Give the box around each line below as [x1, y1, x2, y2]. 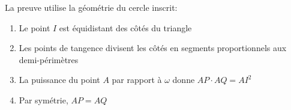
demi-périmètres [19, 53, 79, 66]
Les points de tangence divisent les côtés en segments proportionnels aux [19, 41, 287, 54]
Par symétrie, [19, 93, 68, 106]
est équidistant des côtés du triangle [59, 21, 192, 34]
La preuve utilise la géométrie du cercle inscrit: [5, 1, 178, 13]
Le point [19, 21, 50, 34]
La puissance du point [19, 73, 100, 86]
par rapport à [112, 73, 162, 86]
